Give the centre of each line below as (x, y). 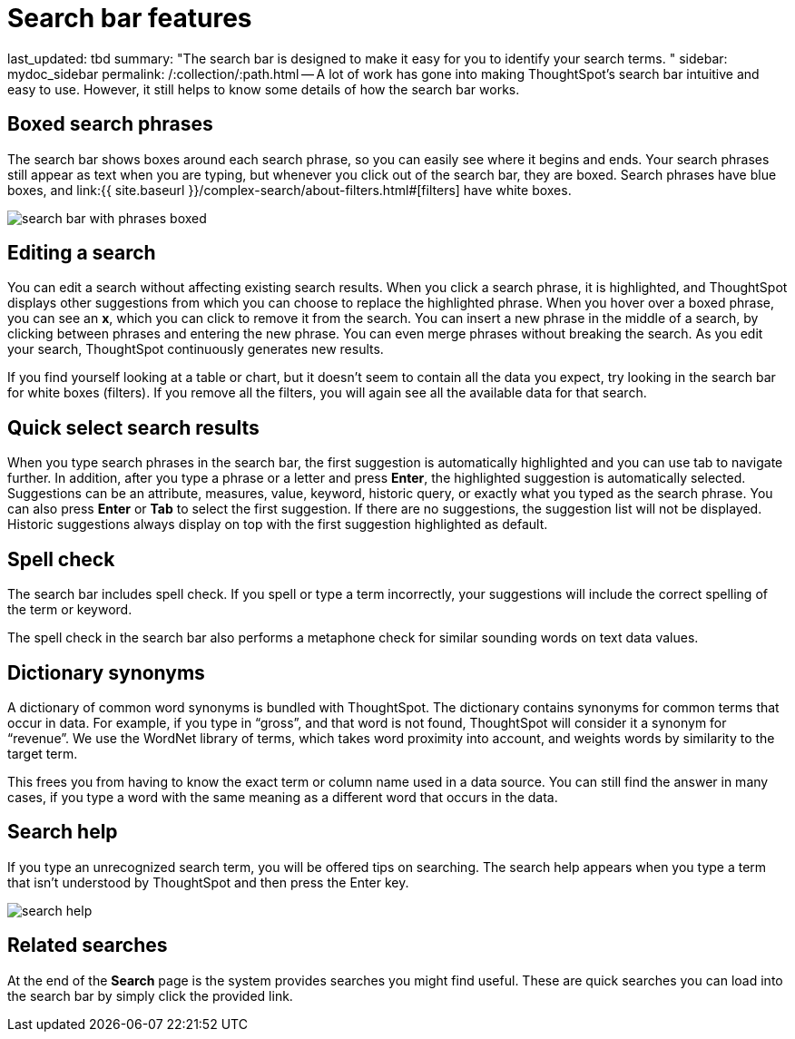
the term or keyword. (70, 610)
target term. (43, 753)
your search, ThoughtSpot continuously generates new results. (196, 349)
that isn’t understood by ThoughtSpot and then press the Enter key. (208, 882)
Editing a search (82, 253)
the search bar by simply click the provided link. (150, 995)
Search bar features (130, 18)
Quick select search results (133, 427)
